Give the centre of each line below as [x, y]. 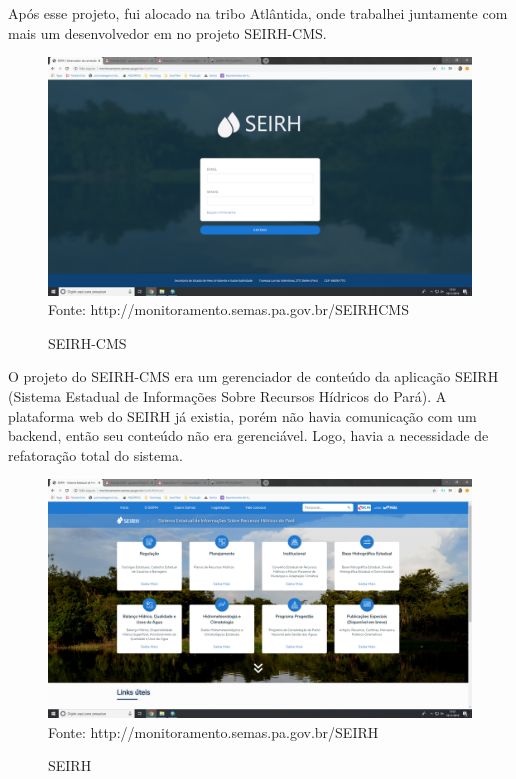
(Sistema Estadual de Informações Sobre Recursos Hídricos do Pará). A [227, 396]
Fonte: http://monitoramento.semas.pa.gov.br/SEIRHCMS [228, 309]
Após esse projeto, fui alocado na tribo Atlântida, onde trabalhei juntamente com [258, 13]
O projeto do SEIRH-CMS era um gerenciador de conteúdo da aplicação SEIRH [253, 376]
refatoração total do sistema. [95, 454]
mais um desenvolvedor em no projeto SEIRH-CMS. [167, 32]
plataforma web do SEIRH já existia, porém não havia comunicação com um [242, 415]
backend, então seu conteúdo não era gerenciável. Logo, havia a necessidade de [248, 435]
